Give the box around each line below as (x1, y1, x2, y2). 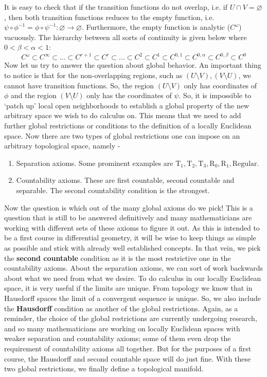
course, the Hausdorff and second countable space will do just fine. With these (4, 353, 251, 364)
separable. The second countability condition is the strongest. (16, 185, 210, 195)
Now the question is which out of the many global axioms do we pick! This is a (4, 202, 253, 213)
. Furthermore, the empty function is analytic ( (81, 22, 230, 32)
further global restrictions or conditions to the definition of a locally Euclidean (4, 120, 252, 131)
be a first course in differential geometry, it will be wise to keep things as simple (4, 232, 256, 243)
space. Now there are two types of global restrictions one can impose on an (4, 130, 240, 141)
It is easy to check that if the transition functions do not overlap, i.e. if (4, 2, 227, 12)
